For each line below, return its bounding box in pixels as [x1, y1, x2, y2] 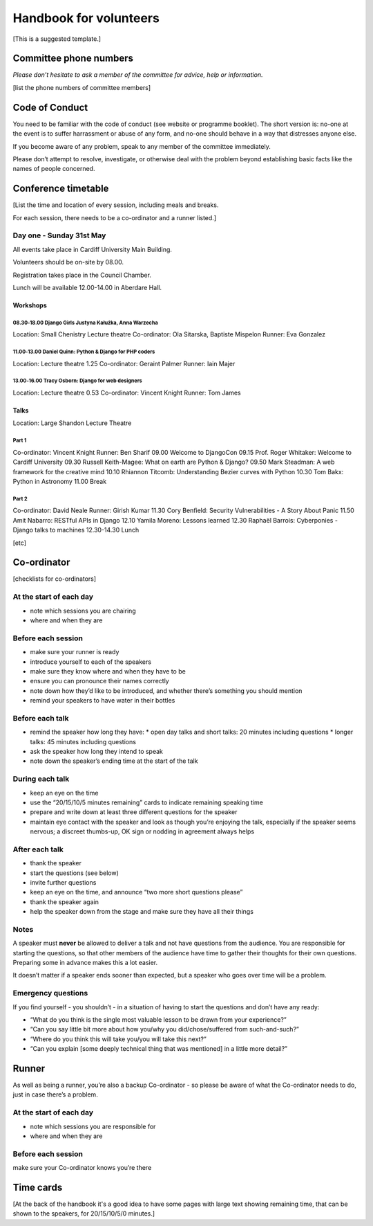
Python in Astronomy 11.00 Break [12, 477, 107, 485]
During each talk [12, 774, 70, 784]
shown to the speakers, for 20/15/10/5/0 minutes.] [12, 1209, 155, 1218]
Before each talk [12, 713, 69, 723]
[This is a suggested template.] [12, 35, 102, 43]
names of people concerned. [12, 165, 95, 173]
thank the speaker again [30, 897, 99, 906]
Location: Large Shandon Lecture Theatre [12, 419, 132, 427]
